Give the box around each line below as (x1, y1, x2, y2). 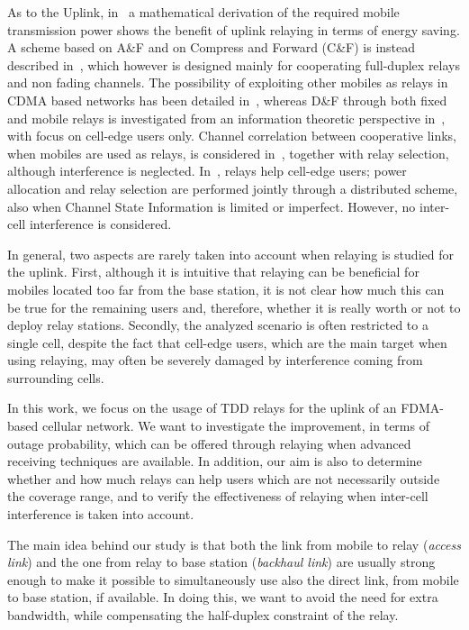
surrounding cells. (7, 368, 104, 387)
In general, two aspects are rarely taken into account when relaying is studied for (7, 244, 454, 263)
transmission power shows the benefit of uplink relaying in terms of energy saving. (7, 20, 460, 39)
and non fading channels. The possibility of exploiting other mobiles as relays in (7, 73, 448, 92)
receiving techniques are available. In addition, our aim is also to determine (7, 452, 422, 470)
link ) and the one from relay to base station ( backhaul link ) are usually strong (7, 552, 436, 571)
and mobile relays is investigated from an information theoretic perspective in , (7, 108, 446, 127)
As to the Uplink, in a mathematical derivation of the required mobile (7, 3, 400, 21)
